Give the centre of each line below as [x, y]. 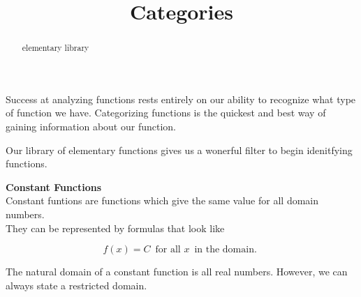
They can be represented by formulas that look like [115, 228]
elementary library [56, 48]
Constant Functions [54, 186]
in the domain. [226, 250]
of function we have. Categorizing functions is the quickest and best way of [166, 113]
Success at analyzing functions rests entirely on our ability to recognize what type [181, 99]
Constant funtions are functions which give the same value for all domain [162, 200]
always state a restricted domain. [76, 285]
